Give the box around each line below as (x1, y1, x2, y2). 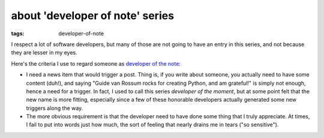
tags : (11, 30, 25, 37)
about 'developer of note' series (11, 9, 174, 22)
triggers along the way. (26, 105, 83, 112)
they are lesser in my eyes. (11, 49, 77, 56)
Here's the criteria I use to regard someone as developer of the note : (11, 60, 181, 67)
